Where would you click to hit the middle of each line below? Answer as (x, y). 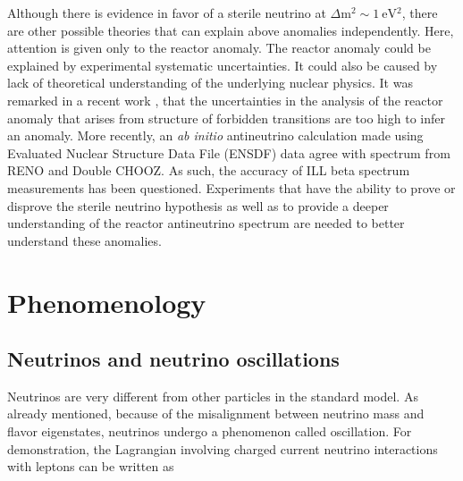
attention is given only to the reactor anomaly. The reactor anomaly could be (219, 48)
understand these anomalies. (84, 240)
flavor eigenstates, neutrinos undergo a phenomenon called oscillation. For (210, 431)
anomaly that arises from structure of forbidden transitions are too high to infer (226, 118)
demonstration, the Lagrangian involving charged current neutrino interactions (223, 448)
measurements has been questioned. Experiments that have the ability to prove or (231, 187)
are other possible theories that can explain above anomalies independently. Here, (231, 30)
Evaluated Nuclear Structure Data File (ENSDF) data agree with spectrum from (229, 152)
